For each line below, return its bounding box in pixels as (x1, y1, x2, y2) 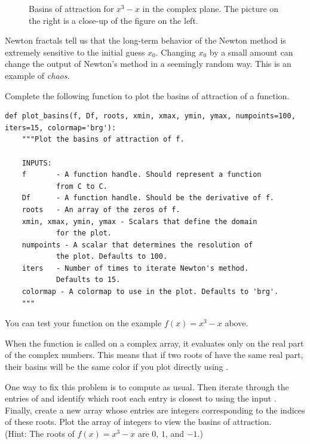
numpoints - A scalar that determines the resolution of (22, 240, 253, 249)
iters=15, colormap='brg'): (5, 123, 116, 132)
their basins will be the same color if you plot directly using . (5, 360, 229, 373)
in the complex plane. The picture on (142, 2, 279, 14)
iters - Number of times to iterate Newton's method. (22, 264, 249, 272)
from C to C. (56, 182, 108, 191)
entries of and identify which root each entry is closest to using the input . (5, 392, 277, 405)
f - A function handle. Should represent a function (22, 170, 262, 179)
